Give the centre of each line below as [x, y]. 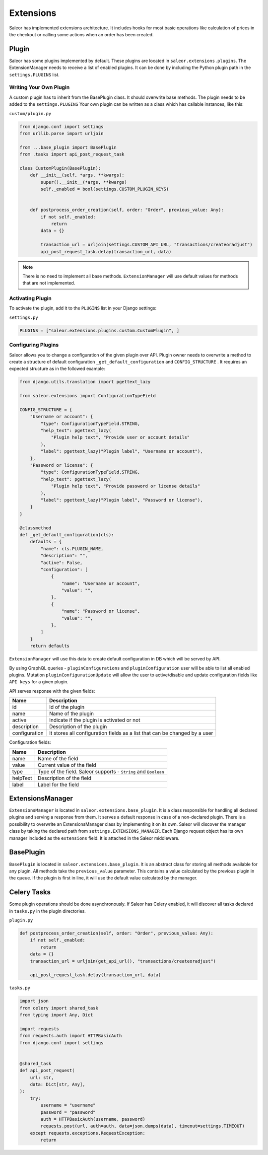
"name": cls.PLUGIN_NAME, [72, 548]
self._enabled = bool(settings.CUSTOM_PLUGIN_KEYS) [105, 189]
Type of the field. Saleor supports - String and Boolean [101, 771]
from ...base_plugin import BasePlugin [68, 147]
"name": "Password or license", [101, 611]
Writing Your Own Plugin [39, 87]
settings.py [24, 317]
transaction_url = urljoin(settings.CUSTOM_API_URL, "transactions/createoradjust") [146, 245]
